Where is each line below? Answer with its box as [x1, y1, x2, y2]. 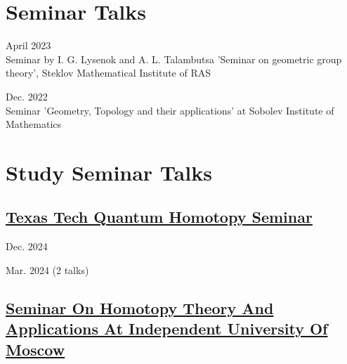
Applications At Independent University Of [6, 318, 328, 339]
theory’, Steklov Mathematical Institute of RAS [6, 65, 211, 80]
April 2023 [6, 38, 51, 53]
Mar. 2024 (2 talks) [6, 262, 89, 277]
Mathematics [6, 117, 62, 131]
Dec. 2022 [6, 89, 48, 103]
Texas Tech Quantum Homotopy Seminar [6, 206, 313, 228]
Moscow [6, 338, 65, 360]
